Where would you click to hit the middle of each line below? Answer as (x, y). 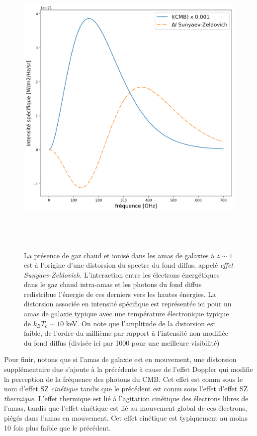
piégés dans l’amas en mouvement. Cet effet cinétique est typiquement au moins (126, 418)
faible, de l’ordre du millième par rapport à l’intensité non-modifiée (126, 333)
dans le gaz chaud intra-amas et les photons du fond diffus (113, 284)
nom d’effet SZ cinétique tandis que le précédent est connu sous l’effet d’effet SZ (126, 389)
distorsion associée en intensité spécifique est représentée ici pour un (128, 304)
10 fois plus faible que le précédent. (57, 427)
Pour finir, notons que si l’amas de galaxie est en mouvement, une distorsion (120, 359)
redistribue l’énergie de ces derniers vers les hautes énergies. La (120, 294)
